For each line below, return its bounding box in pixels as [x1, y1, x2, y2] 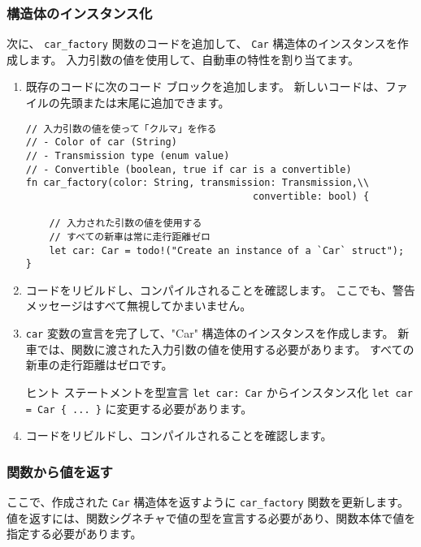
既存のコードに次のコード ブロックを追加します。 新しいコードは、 [25, 78, 385, 95]
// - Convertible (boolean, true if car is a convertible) [25, 163, 352, 175]
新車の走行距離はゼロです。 [25, 356, 173, 373]
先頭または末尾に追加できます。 [59, 94, 230, 111]
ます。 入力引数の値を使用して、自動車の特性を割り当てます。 [28, 50, 360, 67]
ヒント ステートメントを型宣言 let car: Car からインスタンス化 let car [25, 383, 413, 400]
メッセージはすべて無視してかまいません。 [25, 297, 252, 314]
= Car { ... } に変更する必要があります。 [25, 399, 253, 416]
